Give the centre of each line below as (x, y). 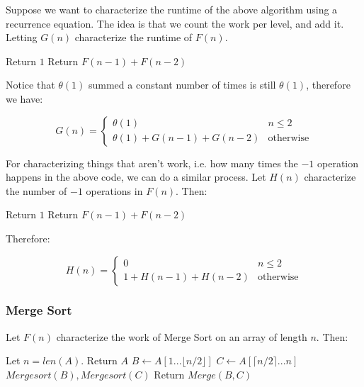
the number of (36, 190)
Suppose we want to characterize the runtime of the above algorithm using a (172, 9)
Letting (22, 37)
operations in (114, 190)
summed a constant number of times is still (182, 85)
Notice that (30, 85)
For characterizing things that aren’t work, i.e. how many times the (152, 163)
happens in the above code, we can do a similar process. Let (136, 177)
